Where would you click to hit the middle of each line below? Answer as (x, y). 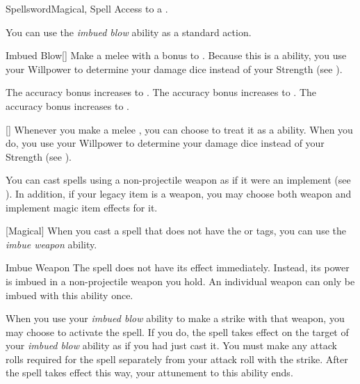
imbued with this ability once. (69, 295)
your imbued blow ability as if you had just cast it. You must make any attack (171, 345)
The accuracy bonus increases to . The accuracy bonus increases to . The (161, 92)
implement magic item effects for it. (82, 207)
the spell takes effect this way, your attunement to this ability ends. (149, 373)
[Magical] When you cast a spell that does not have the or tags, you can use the (176, 231)
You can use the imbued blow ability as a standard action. (129, 32)
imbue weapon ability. (51, 244)
